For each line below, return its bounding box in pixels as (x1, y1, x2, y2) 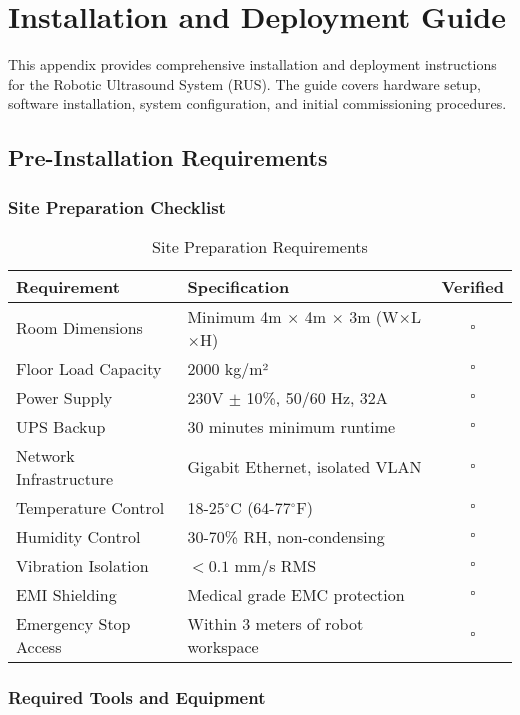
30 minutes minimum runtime (187, 414, 396, 438)
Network (16, 443, 75, 467)
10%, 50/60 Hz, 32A (246, 385, 388, 409)
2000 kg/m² (187, 356, 269, 380)
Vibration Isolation (16, 553, 149, 577)
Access (16, 634, 62, 658)
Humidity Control (16, 524, 141, 548)
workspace (187, 634, 259, 658)
